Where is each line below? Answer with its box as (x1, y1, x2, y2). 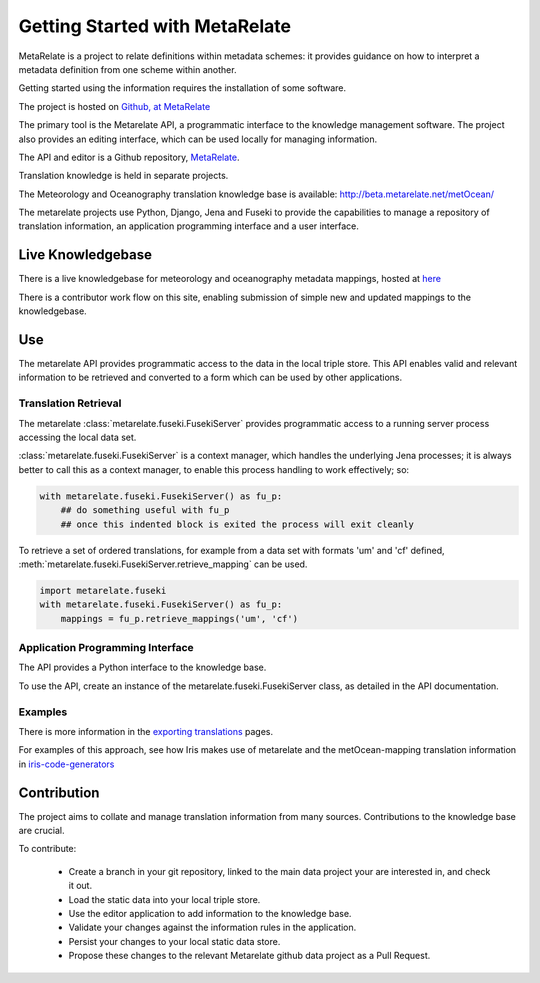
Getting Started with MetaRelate (18, 15, 292, 37)
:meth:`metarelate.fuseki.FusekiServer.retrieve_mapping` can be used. (18, 558, 308, 570)
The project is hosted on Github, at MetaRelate (18, 100, 211, 112)
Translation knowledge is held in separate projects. (18, 170, 229, 182)
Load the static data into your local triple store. (68, 893, 261, 905)
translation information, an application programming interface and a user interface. (18, 220, 360, 232)
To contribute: (18, 843, 77, 855)
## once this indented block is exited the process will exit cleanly (60, 518, 415, 530)
